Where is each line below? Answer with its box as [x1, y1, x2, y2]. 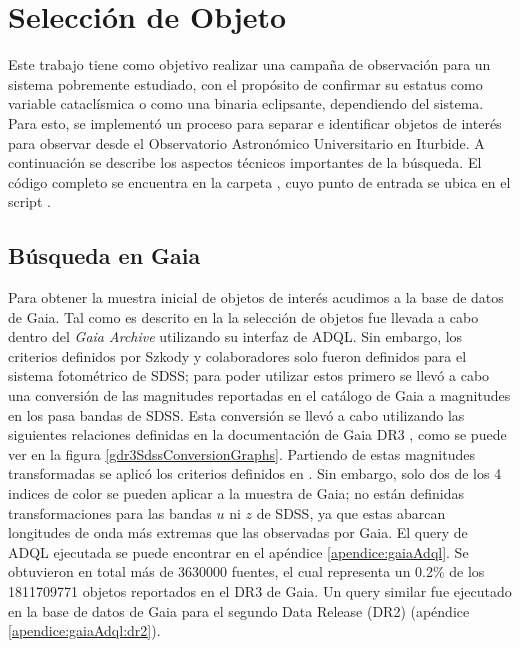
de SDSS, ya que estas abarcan [256, 502, 446, 523]
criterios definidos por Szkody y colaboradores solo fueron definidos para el [8, 345, 467, 366]
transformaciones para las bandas [8, 502, 212, 523]
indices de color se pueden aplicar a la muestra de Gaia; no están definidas [8, 483, 464, 504]
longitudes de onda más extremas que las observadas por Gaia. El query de [8, 522, 468, 543]
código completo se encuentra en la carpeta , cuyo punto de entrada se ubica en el [8, 171, 511, 192]
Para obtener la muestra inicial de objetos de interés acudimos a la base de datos [8, 287, 504, 308]
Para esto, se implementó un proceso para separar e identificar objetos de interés [8, 112, 502, 133]
